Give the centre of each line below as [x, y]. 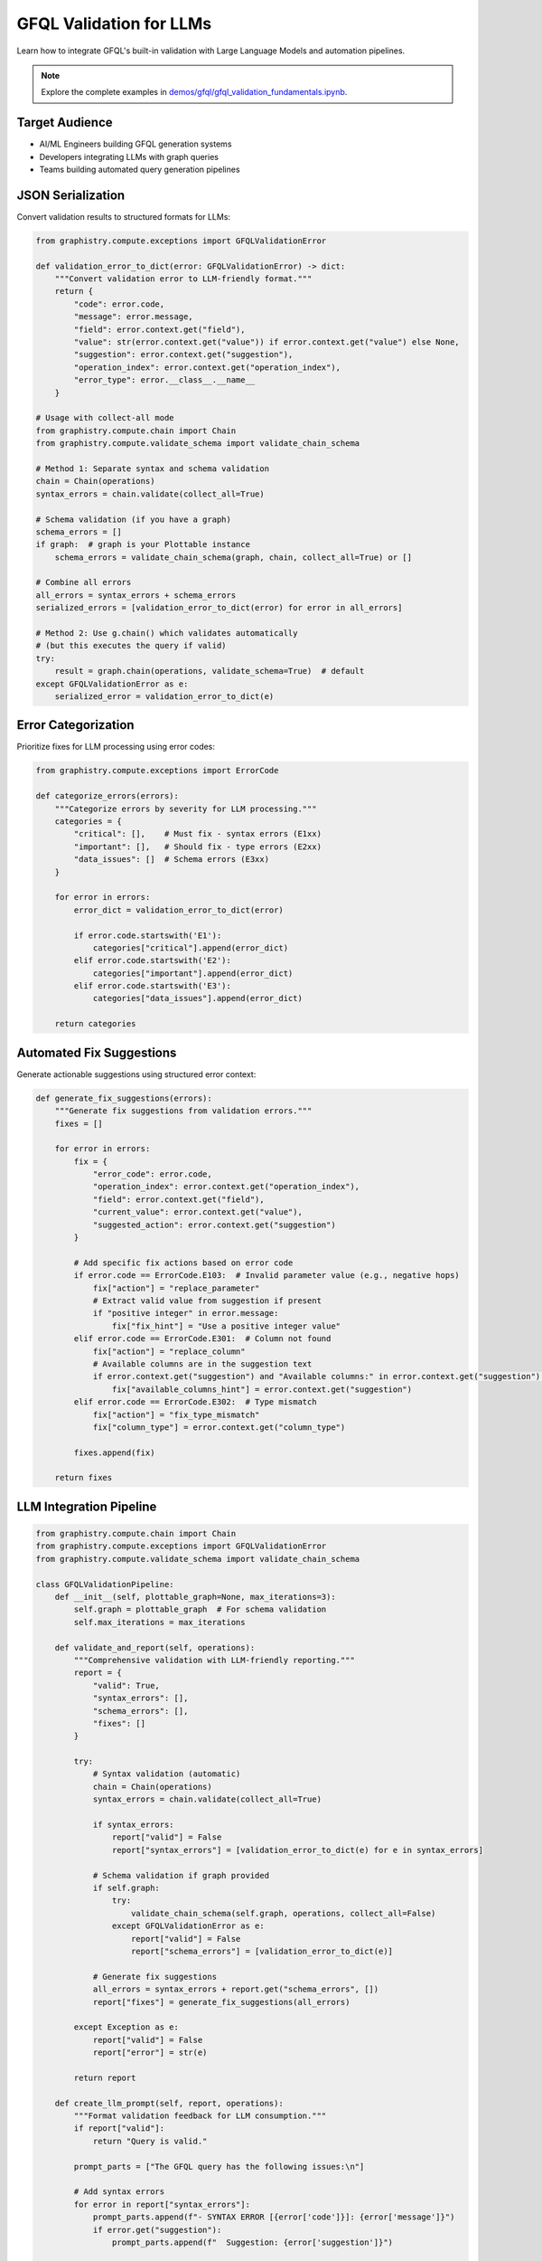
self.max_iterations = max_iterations [159, 1622]
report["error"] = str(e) [150, 2053]
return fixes [84, 1478]
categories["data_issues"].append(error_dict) [197, 998]
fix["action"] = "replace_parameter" [176, 1288]
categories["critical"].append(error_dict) [191, 948]
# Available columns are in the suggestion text [202, 1364]
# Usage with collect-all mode [105, 418]
